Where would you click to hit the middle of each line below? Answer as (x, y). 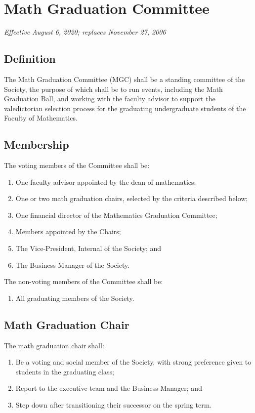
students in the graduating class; (65, 371)
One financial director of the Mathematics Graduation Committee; (116, 215)
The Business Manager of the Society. (73, 265)
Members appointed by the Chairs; (68, 231)
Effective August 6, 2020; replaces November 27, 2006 (85, 32)
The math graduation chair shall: (54, 345)
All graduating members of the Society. (75, 298)
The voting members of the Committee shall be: (77, 165)
